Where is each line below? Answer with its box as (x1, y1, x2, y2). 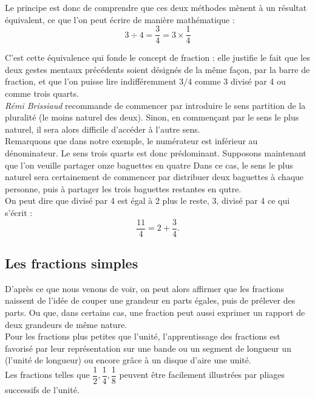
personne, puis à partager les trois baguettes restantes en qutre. (5, 182, 242, 195)
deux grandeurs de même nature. (5, 318, 127, 330)
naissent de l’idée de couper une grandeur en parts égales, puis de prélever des (5, 294, 296, 307)
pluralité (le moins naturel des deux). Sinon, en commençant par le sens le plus (5, 111, 299, 124)
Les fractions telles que (5, 368, 90, 381)
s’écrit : (5, 206, 33, 218)
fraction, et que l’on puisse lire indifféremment (5, 75, 177, 88)
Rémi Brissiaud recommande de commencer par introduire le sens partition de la (5, 99, 306, 111)
